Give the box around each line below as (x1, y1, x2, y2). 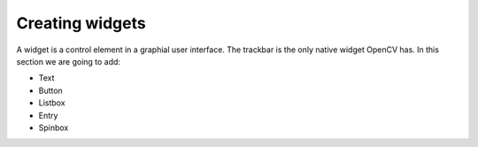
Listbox (38, 97, 66, 108)
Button (38, 85, 64, 96)
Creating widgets (16, 13, 146, 33)
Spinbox (38, 122, 69, 133)
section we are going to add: (16, 56, 121, 66)
